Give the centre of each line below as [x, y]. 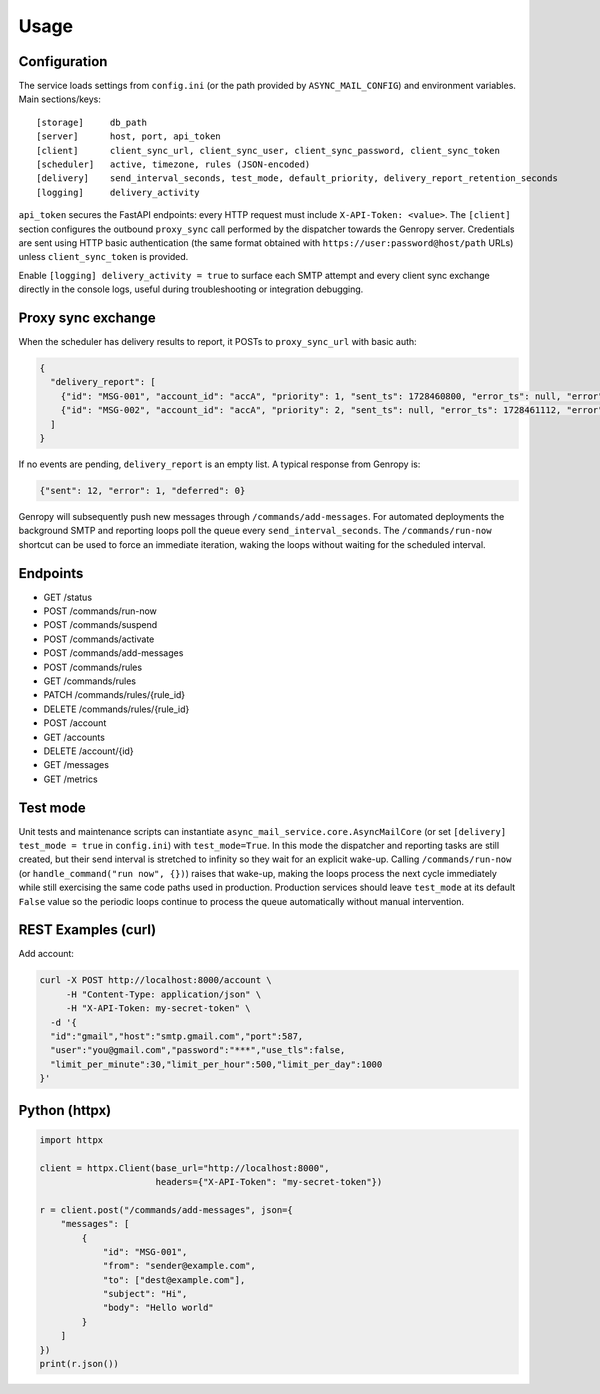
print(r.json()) [79, 1364]
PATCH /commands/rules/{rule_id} [114, 695]
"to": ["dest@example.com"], [174, 1279]
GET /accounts [74, 737]
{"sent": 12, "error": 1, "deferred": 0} [142, 490]
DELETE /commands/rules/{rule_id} [116, 709]
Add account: [46, 954]
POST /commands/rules [93, 667]
